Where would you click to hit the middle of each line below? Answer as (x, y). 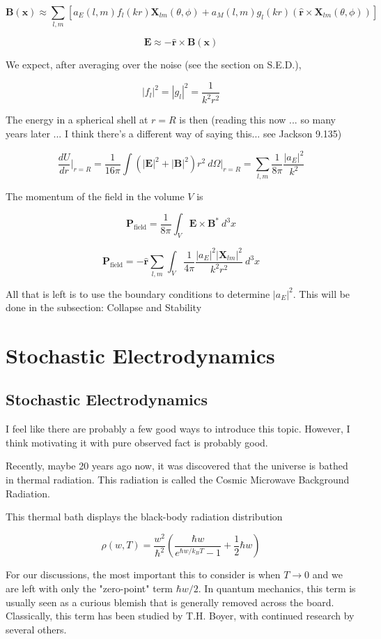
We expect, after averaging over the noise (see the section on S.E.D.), (154, 65)
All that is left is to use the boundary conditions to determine (138, 293)
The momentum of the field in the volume (95, 196)
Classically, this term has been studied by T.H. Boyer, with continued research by (180, 616)
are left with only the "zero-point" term (90, 588)
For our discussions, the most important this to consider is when (143, 574)
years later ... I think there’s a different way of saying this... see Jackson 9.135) (174, 133)
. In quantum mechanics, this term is (277, 588)
